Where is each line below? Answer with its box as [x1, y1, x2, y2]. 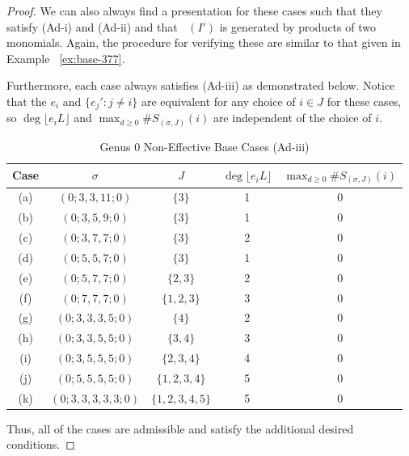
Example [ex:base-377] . [6, 49, 125, 66]
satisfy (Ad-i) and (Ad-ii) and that [6, 18, 178, 35]
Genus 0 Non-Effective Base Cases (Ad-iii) [99, 137, 310, 154]
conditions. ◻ [6, 436, 75, 453]
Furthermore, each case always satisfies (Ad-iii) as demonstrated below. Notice [6, 77, 395, 94]
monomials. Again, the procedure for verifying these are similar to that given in [6, 34, 401, 51]
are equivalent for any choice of [141, 92, 296, 109]
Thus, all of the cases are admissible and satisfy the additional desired [6, 420, 354, 437]
